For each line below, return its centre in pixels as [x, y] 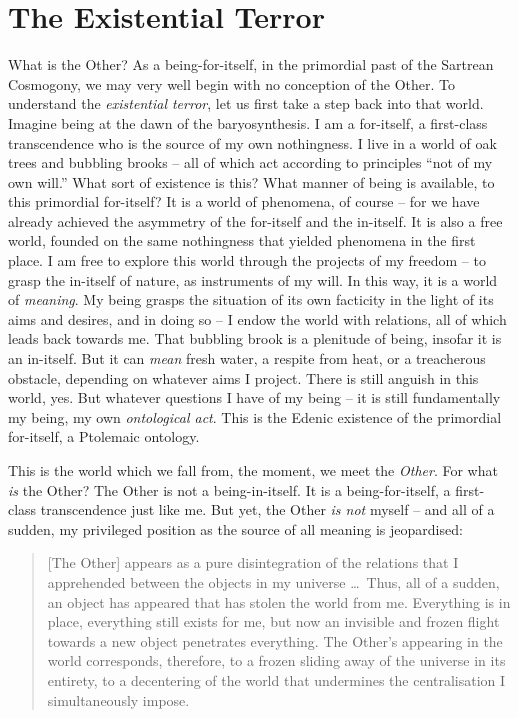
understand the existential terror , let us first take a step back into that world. [246, 103]
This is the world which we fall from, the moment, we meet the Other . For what [253, 470]
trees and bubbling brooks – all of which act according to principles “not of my [250, 162]
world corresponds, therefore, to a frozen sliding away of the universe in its [276, 660]
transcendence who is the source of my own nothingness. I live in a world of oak [252, 142]
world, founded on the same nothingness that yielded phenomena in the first [242, 240]
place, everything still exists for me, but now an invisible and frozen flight [273, 621]
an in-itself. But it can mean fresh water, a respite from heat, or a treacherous [247, 358]
